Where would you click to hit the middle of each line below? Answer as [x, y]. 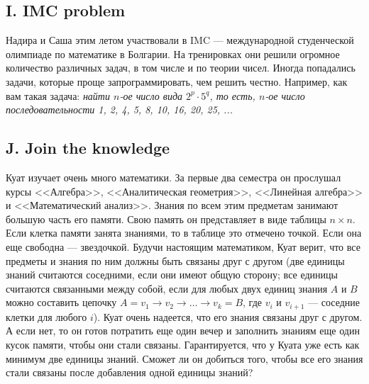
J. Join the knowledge [88, 148]
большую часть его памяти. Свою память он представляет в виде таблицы [166, 219]
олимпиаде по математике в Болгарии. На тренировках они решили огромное [173, 53]
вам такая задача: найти [58, 95]
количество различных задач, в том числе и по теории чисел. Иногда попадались [181, 68]
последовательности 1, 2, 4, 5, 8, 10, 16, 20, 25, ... [120, 109]
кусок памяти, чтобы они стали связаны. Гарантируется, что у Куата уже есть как [183, 344]
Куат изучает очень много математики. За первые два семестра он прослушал [174, 177]
